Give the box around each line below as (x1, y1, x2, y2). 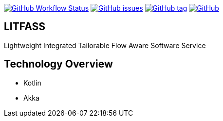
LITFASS (4, 20, 46, 33)
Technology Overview (4, 58, 113, 70)
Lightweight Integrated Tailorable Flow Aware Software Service (4, 41, 206, 50)
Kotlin (23, 78, 41, 87)
